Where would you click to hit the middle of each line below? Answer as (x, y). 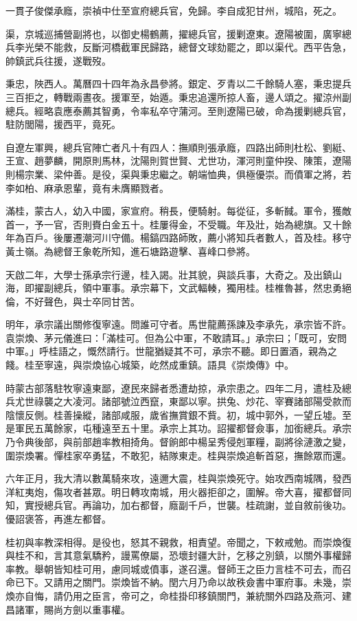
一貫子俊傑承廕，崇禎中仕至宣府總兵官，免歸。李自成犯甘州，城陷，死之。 (174, 10)
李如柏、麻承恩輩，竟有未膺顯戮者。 (87, 187)
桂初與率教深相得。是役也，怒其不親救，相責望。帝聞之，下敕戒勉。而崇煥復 (178, 542)
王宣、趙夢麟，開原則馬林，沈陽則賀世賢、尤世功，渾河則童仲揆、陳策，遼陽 (178, 161)
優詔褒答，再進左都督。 (58, 519)
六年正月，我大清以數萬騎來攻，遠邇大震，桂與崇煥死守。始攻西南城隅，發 (174, 478)
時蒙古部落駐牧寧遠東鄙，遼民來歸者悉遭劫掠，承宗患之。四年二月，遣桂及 (174, 388)
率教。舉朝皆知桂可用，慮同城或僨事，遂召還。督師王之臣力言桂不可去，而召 (178, 568)
